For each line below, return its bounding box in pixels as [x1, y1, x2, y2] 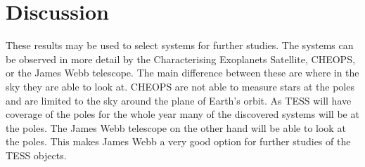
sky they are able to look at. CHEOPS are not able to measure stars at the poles [6, 79, 354, 93]
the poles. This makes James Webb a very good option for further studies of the [6, 134, 351, 149]
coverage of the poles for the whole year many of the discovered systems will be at [6, 107, 359, 121]
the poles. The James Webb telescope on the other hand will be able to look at [6, 120, 346, 135]
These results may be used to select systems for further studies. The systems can [6, 38, 354, 53]
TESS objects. [6, 147, 67, 162]
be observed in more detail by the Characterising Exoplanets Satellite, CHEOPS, [6, 51, 355, 66]
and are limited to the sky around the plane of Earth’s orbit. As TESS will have [6, 93, 352, 107]
